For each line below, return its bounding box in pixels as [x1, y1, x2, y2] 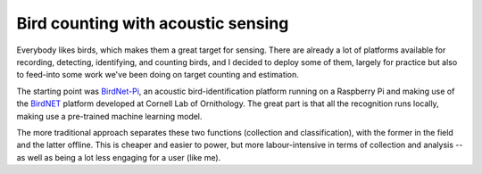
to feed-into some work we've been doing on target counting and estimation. [16, 70, 299, 80]
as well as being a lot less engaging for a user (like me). [16, 152, 221, 162]
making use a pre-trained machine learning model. [16, 111, 203, 121]
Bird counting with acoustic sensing [16, 13, 289, 33]
